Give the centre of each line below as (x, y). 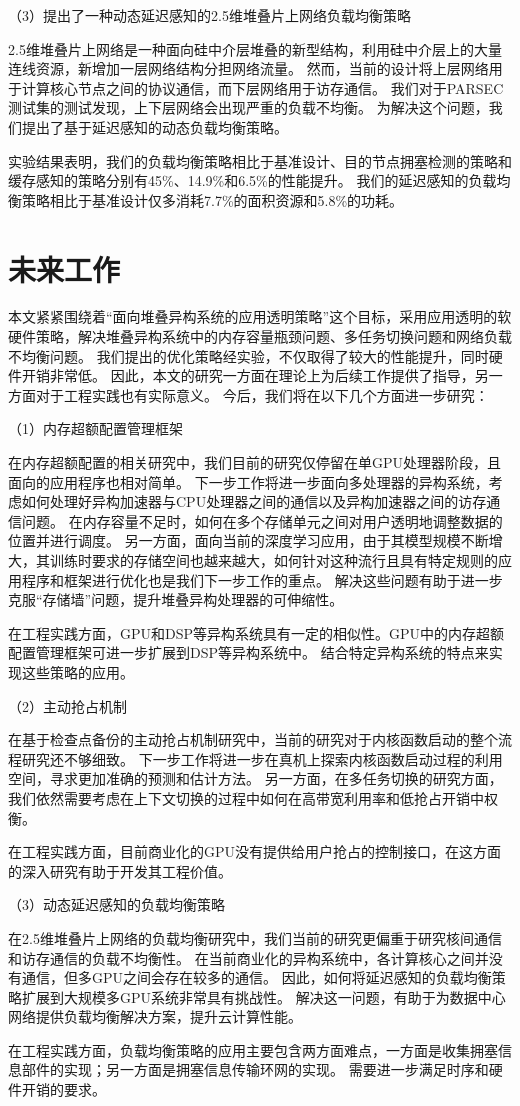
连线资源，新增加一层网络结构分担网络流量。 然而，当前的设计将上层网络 (248, 68)
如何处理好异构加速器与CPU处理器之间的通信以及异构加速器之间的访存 (254, 501)
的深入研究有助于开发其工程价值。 (120, 870)
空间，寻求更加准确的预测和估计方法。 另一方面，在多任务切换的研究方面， (255, 778)
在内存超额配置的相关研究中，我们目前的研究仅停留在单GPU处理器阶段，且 (255, 462)
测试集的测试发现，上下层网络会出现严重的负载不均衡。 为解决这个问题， (248, 107)
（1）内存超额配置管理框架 (95, 428)
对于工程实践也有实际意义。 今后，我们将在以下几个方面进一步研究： (262, 394)
